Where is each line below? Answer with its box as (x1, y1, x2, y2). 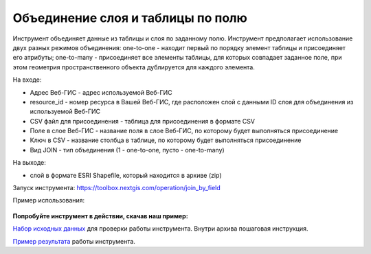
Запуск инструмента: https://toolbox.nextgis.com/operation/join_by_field (12, 184, 221, 192)
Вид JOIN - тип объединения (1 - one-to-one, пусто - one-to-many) (30, 146, 225, 154)
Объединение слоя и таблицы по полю (12, 10, 247, 25)
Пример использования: (12, 196, 85, 205)
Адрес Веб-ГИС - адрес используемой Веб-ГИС (30, 88, 172, 96)
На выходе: (12, 159, 46, 167)
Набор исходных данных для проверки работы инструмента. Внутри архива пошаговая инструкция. (12, 224, 308, 233)
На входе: (12, 76, 42, 84)
